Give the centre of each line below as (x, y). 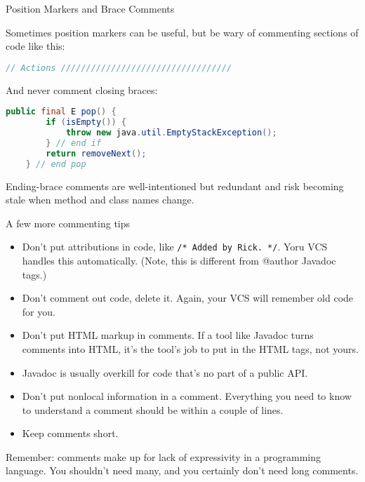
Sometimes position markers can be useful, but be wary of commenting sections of (182, 32)
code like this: (35, 46)
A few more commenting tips (68, 223)
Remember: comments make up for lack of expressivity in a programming (163, 456)
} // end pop (56, 164)
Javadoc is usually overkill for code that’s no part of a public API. (165, 372)
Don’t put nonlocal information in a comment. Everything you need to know (187, 396)
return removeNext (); (96, 153)
